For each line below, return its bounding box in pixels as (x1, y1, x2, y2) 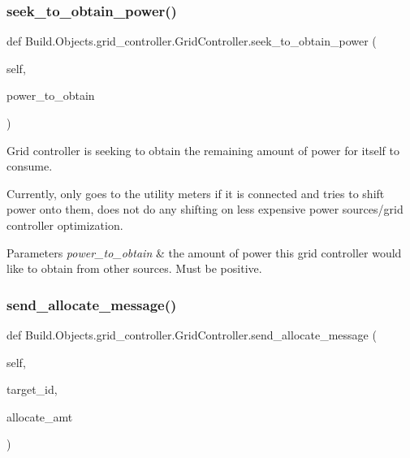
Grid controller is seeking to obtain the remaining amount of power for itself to (6, 141, 399, 158)
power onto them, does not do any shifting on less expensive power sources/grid (6, 201, 404, 218)
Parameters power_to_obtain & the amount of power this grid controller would (6, 244, 402, 261)
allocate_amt (6, 408, 73, 425)
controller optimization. (6, 216, 123, 233)
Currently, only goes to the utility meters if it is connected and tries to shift (6, 184, 385, 201)
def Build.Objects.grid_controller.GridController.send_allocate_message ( (6, 326, 377, 343)
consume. (6, 158, 53, 175)
